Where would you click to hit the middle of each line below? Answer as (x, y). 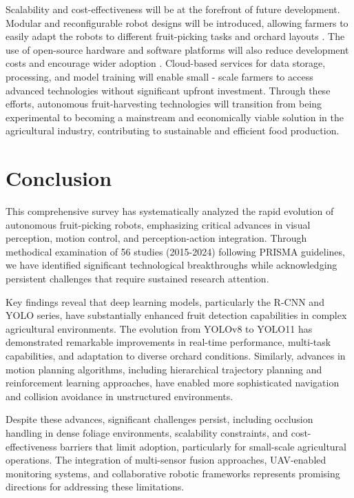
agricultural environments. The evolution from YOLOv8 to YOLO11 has (159, 328)
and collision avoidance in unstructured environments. (119, 396)
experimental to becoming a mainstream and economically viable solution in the (175, 117)
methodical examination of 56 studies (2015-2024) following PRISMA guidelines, (175, 251)
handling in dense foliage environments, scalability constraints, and (147, 432)
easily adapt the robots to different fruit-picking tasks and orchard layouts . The (175, 36)
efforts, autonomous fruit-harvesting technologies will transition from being (164, 104)
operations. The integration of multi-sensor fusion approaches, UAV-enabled (166, 460)
